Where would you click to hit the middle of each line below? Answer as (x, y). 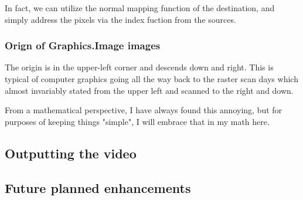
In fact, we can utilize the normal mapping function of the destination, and (140, 8)
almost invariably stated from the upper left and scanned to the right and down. (149, 90)
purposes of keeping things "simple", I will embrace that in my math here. (137, 121)
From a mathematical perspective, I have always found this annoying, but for (144, 110)
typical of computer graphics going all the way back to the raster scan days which (151, 79)
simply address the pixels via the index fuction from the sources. (120, 19)
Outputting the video (71, 153)
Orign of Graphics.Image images (83, 45)
